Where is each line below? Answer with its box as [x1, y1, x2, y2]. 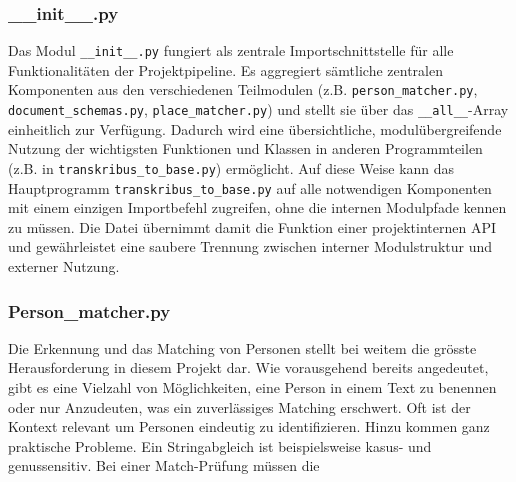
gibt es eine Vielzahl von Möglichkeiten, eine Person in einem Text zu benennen [8, 377, 497, 398]
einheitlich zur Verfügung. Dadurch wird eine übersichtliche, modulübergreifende [8, 118, 502, 139]
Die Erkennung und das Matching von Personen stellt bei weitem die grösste [8, 337, 477, 358]
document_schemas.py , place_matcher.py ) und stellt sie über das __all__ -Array [8, 99, 509, 120]
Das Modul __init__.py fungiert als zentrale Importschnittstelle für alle [8, 40, 454, 61]
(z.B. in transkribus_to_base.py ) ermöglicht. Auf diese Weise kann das [8, 157, 455, 178]
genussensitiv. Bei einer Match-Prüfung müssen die [8, 455, 320, 476]
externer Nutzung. [8, 256, 120, 277]
